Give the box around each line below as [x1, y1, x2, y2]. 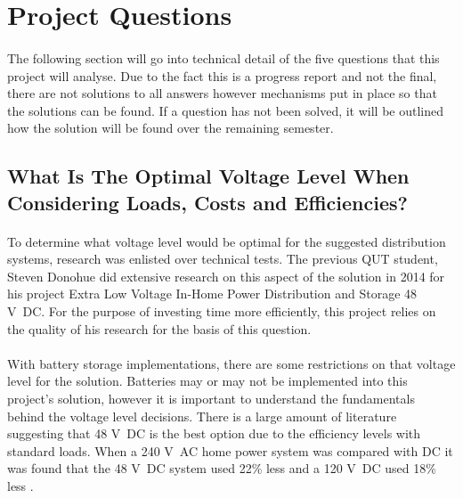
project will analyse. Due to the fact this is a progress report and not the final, [7, 66, 437, 85]
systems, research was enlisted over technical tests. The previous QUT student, [7, 249, 438, 268]
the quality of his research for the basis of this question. [7, 319, 312, 338]
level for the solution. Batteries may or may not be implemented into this [7, 371, 408, 390]
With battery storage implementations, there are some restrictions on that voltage [7, 354, 456, 372]
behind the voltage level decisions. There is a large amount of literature [7, 406, 397, 425]
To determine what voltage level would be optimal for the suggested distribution [7, 232, 446, 250]
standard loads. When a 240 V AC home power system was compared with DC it [7, 441, 453, 460]
